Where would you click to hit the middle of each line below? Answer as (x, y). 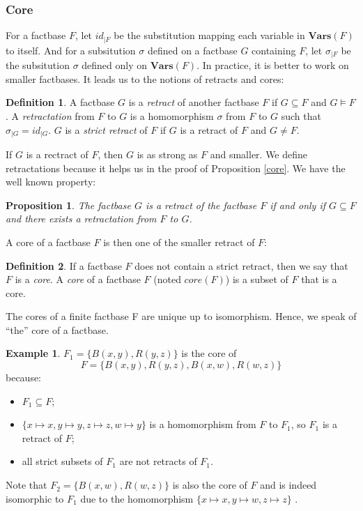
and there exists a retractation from (81, 219)
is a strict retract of (106, 129)
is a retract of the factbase (201, 205)
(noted (167, 279)
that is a (319, 279)
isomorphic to (35, 498)
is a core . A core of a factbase (78, 279)
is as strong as (167, 154)
